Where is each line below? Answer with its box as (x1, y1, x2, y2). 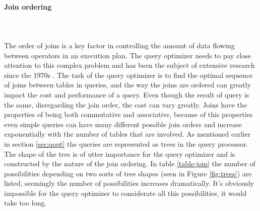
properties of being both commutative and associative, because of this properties (4, 109, 253, 120)
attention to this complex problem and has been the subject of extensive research (4, 60, 255, 70)
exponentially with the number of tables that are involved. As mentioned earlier (4, 129, 251, 139)
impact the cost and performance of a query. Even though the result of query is (4, 89, 249, 99)
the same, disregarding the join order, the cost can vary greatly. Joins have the (4, 99, 247, 110)
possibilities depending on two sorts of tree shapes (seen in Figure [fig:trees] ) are (4, 168, 252, 178)
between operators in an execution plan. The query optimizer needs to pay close (4, 50, 251, 60)
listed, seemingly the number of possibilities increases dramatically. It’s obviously (4, 178, 254, 188)
